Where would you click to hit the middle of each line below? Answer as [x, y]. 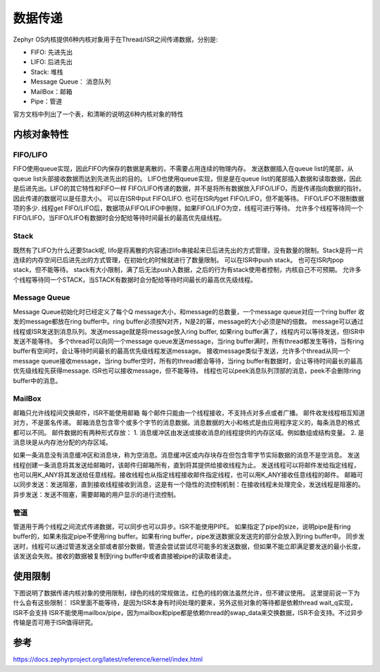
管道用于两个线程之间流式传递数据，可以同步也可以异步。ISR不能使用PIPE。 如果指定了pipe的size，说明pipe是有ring [182, 526]
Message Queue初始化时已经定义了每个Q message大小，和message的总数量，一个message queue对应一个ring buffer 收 [189, 311]
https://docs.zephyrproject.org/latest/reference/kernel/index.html [108, 659]
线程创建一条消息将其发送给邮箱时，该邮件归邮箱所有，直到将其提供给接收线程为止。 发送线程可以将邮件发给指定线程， [186, 465]
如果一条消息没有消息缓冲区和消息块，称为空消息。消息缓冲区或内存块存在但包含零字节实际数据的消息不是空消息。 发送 [186, 455]
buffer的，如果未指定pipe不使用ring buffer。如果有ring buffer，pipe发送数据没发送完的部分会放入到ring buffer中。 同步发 [189, 536]
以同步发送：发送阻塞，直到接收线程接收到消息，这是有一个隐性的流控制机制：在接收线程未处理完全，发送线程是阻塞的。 [189, 484]
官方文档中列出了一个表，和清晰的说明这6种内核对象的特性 [98, 114]
